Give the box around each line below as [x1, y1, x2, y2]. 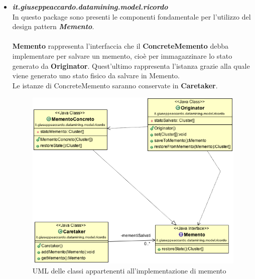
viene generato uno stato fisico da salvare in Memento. [12, 70, 180, 81]
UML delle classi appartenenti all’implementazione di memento [32, 265, 226, 275]
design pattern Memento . [12, 21, 94, 32]
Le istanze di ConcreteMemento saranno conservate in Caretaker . [12, 80, 218, 90]
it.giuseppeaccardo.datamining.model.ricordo [12, 2, 168, 12]
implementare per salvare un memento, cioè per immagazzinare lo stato [12, 50, 232, 61]
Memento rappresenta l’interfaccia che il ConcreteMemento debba [12, 41, 229, 51]
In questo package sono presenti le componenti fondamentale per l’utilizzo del [12, 11, 251, 22]
